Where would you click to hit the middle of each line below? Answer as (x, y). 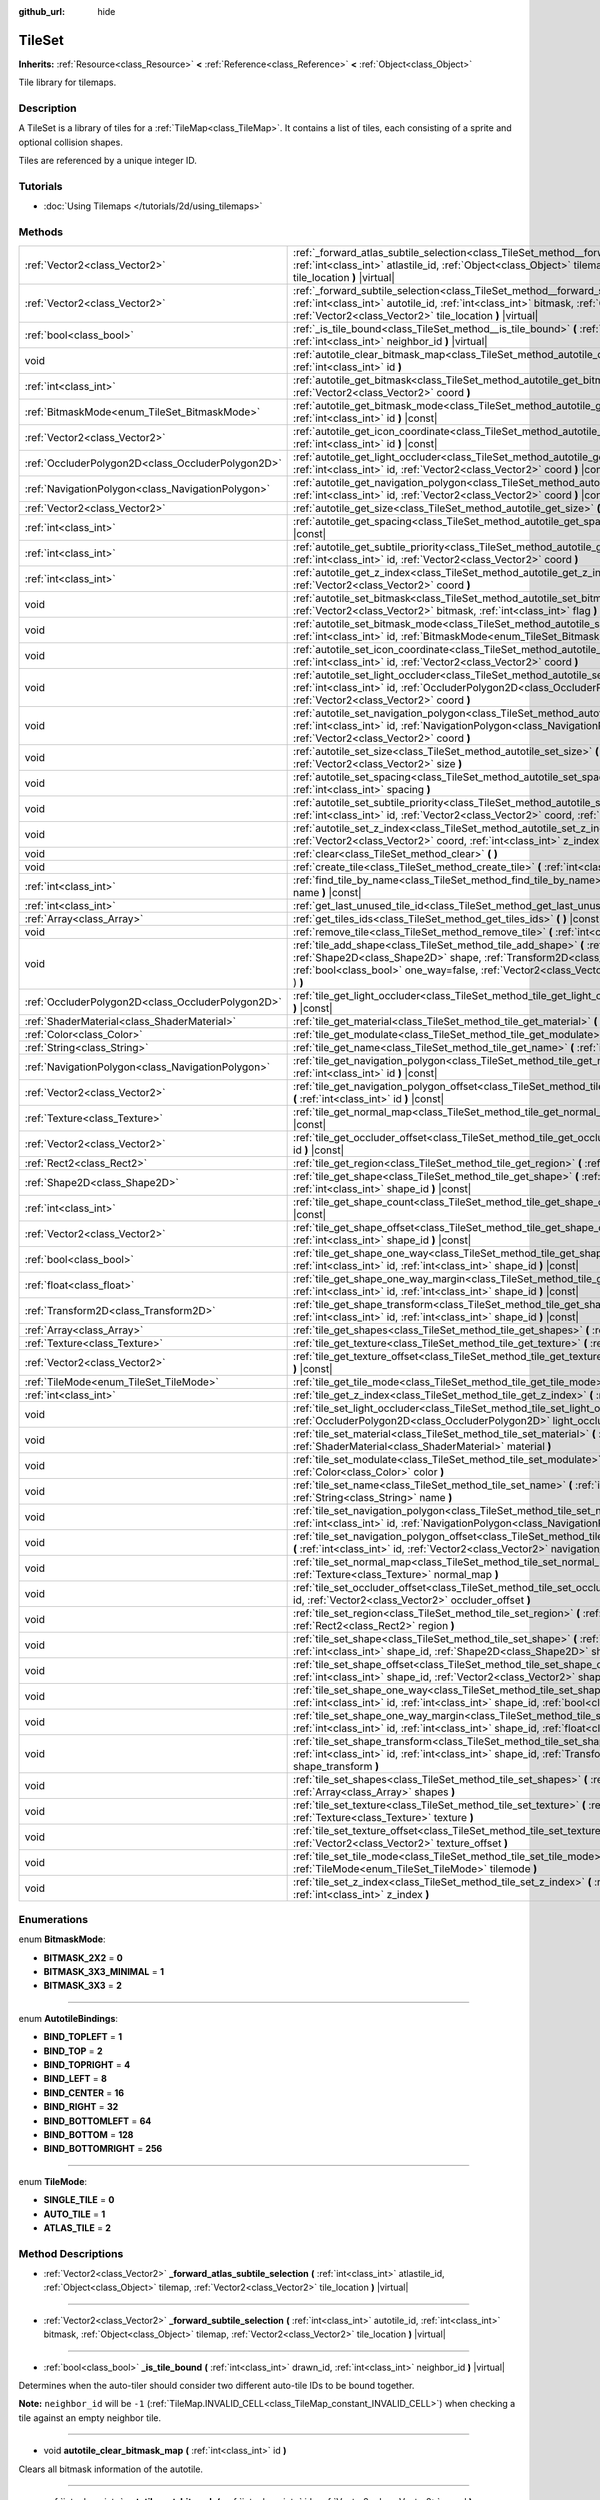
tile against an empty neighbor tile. (90, 2417)
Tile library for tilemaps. (67, 82)
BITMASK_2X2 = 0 (83, 1957)
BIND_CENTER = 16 (84, 2092)
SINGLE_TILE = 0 (79, 2200)
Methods (41, 232)
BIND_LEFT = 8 (75, 2079)
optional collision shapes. (71, 142)
